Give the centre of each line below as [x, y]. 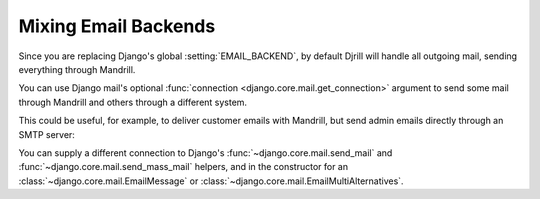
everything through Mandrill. [77, 69]
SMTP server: [46, 134]
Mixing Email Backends [117, 26]
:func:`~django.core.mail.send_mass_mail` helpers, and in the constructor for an [183, 167]
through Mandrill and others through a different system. [133, 102]
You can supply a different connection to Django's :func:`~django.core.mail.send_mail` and [205, 152]
